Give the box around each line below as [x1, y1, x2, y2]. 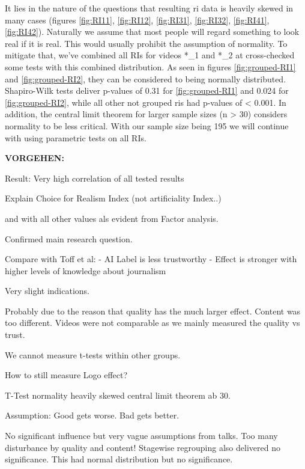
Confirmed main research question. [5, 232, 133, 245]
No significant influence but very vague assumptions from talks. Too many [5, 429, 278, 442]
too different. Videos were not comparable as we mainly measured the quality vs [5, 316, 300, 329]
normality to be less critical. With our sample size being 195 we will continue [5, 119, 289, 132]
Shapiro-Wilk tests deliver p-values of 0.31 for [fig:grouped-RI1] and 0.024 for [5, 84, 289, 97]
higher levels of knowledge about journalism [5, 264, 166, 277]
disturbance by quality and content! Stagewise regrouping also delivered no [5, 441, 280, 453]
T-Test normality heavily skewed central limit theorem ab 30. [5, 388, 231, 401]
